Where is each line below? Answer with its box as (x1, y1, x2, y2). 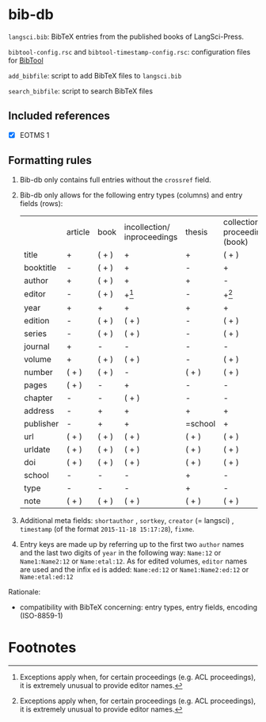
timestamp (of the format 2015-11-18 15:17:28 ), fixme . (19, 524, 195, 533)
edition (23, 315, 50, 326)
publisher (23, 418, 59, 429)
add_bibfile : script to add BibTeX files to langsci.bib (8, 71, 182, 80)
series (23, 327, 47, 338)
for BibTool (8, 55, 44, 65)
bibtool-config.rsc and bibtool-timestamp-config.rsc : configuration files (8, 47, 251, 56)
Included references (8, 109, 111, 123)
